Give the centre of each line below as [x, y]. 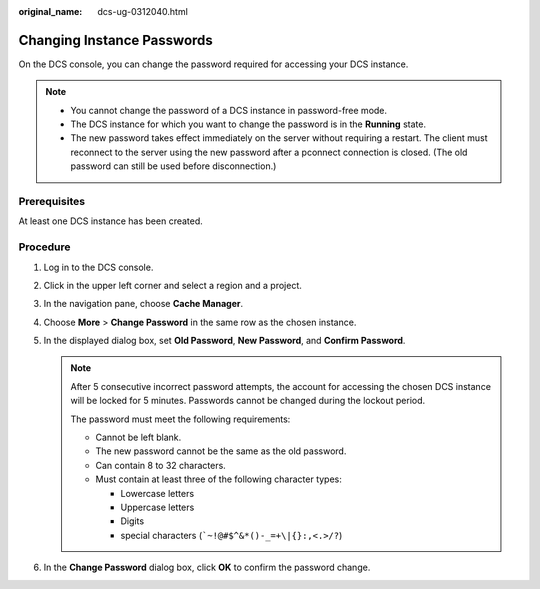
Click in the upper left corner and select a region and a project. [172, 285]
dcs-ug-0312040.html [143, 11]
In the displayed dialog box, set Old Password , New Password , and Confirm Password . [224, 341]
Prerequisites [51, 202]
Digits [132, 521]
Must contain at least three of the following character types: [218, 479]
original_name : [50, 11]
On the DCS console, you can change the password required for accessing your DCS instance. [213, 64]
